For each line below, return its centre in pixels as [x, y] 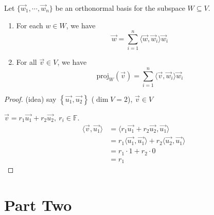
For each [30, 25]
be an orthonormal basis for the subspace [120, 8]
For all [26, 62]
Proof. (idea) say [30, 99]
